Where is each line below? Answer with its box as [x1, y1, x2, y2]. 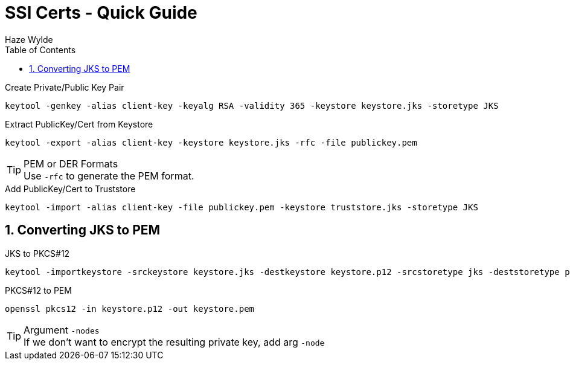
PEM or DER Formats [24, 157, 118, 170]
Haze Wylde [5, 34, 53, 45]
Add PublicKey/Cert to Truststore [5, 183, 136, 194]
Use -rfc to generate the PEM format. [24, 169, 194, 182]
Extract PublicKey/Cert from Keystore [5, 118, 153, 129]
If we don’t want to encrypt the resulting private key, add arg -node [24, 335, 325, 348]
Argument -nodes [24, 323, 100, 336]
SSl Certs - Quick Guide [5, 2, 197, 23]
